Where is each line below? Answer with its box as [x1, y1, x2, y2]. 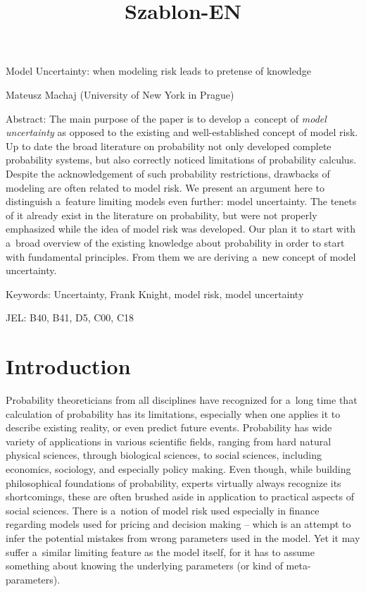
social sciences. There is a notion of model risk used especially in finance [6, 502, 320, 517]
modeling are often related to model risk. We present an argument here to [6, 180, 325, 195]
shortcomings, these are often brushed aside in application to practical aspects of [6, 489, 354, 504]
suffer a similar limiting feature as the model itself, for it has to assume [6, 544, 315, 559]
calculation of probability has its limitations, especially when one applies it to [6, 406, 341, 421]
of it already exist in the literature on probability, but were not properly [6, 207, 317, 222]
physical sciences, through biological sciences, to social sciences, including [6, 448, 322, 462]
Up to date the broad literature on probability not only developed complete [6, 138, 332, 153]
